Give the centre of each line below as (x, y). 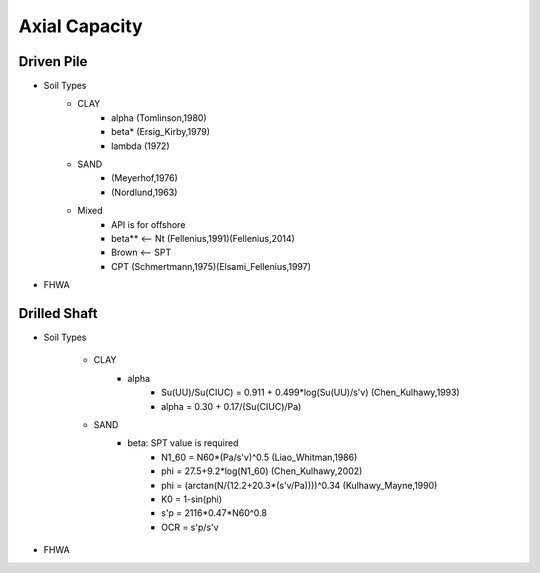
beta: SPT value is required (183, 443)
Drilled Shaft (58, 313)
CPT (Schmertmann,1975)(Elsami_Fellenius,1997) (211, 266)
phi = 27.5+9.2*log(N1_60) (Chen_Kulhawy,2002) (262, 471)
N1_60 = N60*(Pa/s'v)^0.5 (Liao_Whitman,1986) (259, 457)
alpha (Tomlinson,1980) (159, 117)
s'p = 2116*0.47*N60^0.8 (214, 513)
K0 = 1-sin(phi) (192, 499)
